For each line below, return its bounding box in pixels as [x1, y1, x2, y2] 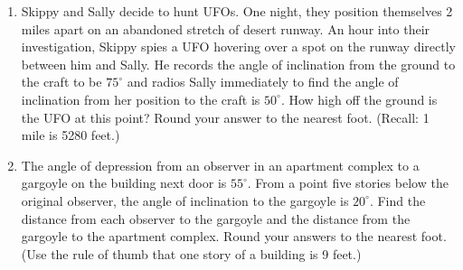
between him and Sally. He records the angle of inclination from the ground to [21, 54, 456, 73]
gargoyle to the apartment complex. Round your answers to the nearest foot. [21, 227, 447, 246]
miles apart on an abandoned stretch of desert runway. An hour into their [21, 19, 430, 38]
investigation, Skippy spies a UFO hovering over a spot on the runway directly [21, 37, 456, 56]
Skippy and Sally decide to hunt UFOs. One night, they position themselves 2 [21, 2, 453, 20]
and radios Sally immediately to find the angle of [127, 72, 399, 91]
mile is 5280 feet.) [21, 126, 120, 144]
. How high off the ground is [280, 89, 438, 108]
